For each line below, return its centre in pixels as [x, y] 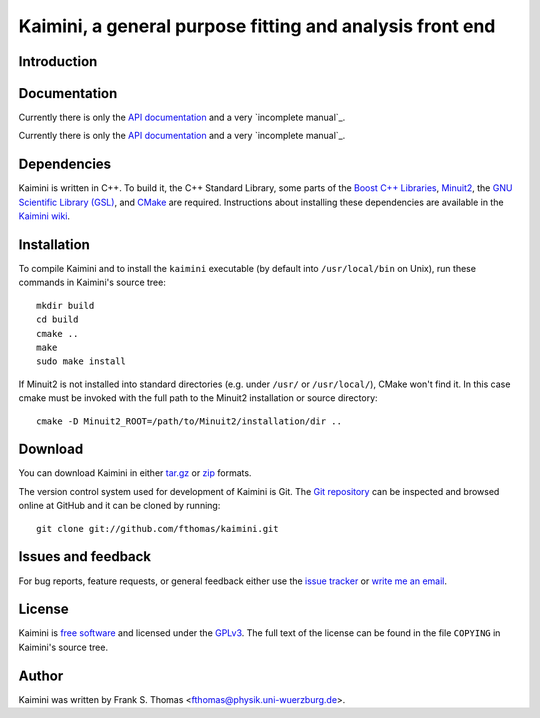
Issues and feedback [85, 556]
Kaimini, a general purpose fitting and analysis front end [257, 26]
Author [41, 675]
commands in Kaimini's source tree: [92, 282]
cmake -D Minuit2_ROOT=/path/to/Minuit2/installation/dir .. [189, 421]
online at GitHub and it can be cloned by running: [119, 506]
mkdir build [65, 305]
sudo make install [81, 361]
